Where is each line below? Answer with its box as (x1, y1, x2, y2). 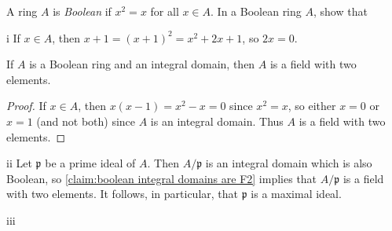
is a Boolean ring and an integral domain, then (29, 56, 255, 72)
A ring (6, 3, 38, 19)
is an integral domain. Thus (150, 112, 284, 129)
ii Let (6, 155, 32, 171)
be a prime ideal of (45, 155, 136, 171)
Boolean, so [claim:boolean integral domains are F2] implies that (6, 170, 317, 186)
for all (150, 3, 179, 19)
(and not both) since (36, 112, 136, 129)
